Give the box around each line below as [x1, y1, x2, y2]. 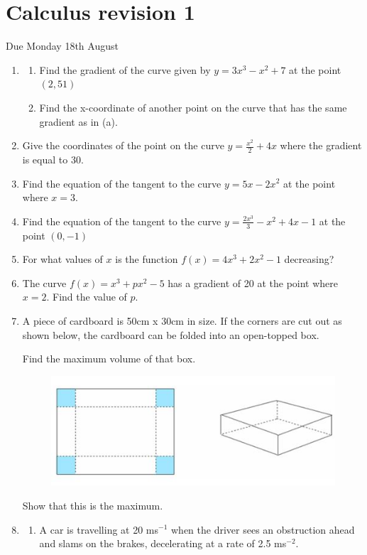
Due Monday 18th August [6, 38, 119, 53]
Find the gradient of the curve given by [39, 62, 211, 77]
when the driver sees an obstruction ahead [171, 522, 355, 537]
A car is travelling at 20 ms [39, 522, 159, 537]
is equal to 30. [22, 151, 84, 166]
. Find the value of [46, 289, 127, 304]
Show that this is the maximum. [22, 497, 163, 512]
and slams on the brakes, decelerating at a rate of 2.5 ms [39, 536, 287, 551]
